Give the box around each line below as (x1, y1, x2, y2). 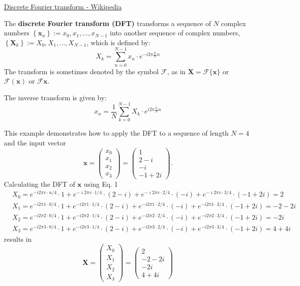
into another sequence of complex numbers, (110, 28, 240, 38)
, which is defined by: (87, 37, 150, 47)
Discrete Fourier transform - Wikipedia (4, 1, 122, 11)
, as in (167, 66, 186, 76)
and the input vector (4, 138, 66, 147)
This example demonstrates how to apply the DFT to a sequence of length (4, 128, 229, 138)
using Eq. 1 (84, 178, 118, 189)
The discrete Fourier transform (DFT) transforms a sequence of (4, 18, 211, 28)
